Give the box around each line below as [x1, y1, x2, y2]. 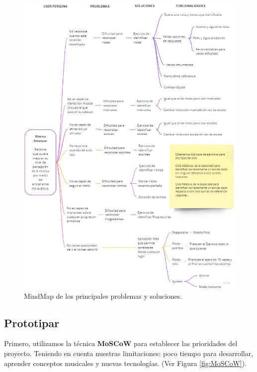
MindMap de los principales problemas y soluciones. [24, 290, 182, 301]
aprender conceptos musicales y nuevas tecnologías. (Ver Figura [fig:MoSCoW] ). [4, 358, 247, 368]
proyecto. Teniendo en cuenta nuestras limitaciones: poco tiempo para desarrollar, [4, 348, 254, 359]
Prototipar [4, 315, 60, 330]
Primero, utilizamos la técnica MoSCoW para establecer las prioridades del [4, 338, 238, 349]
